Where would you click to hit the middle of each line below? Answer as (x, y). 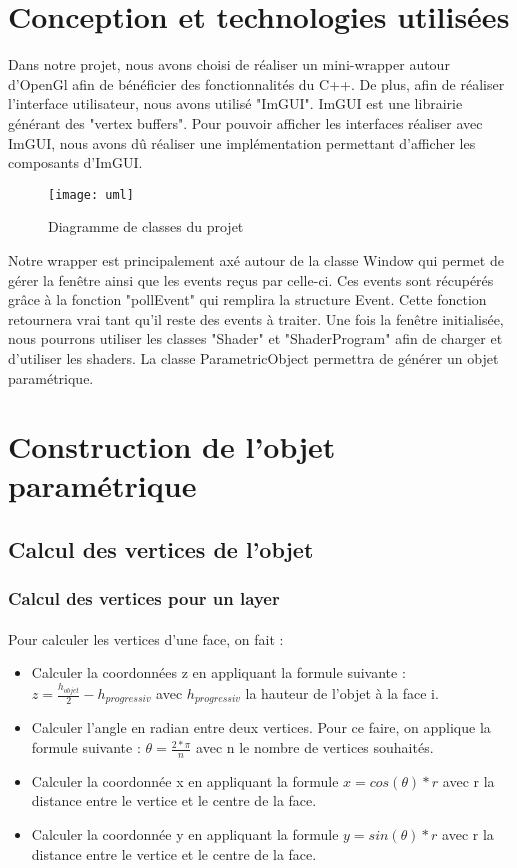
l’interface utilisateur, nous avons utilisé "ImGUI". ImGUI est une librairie (235, 103)
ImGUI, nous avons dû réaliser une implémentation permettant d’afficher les (242, 142)
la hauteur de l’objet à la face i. (342, 693)
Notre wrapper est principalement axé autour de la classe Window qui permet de (256, 259)
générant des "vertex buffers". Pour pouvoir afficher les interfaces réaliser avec (245, 122)
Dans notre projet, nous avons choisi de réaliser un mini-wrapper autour (229, 64)
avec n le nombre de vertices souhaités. (315, 747)
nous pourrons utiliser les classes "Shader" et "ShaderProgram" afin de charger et (255, 338)
